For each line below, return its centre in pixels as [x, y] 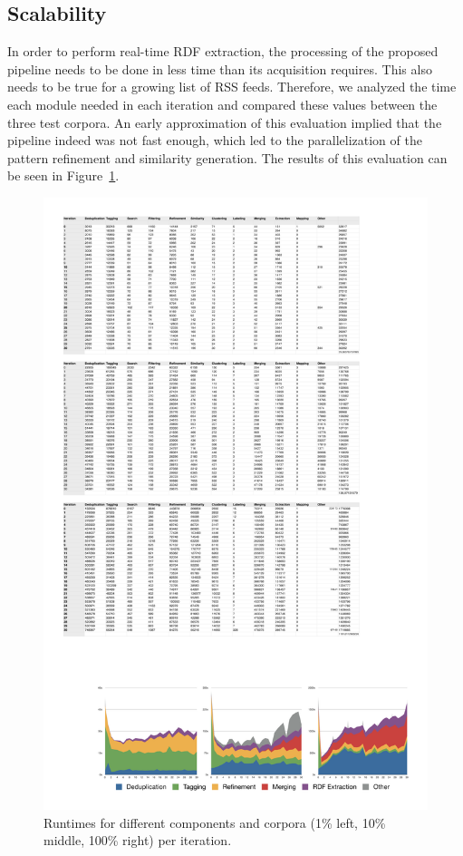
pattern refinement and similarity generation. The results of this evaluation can [227, 157]
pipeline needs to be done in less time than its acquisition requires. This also [220, 68]
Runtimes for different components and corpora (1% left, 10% [215, 822]
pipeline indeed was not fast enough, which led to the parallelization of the [215, 140]
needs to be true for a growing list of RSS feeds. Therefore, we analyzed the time [232, 87]
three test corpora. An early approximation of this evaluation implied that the [225, 122]
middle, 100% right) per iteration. [138, 840]
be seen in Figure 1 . [63, 175]
